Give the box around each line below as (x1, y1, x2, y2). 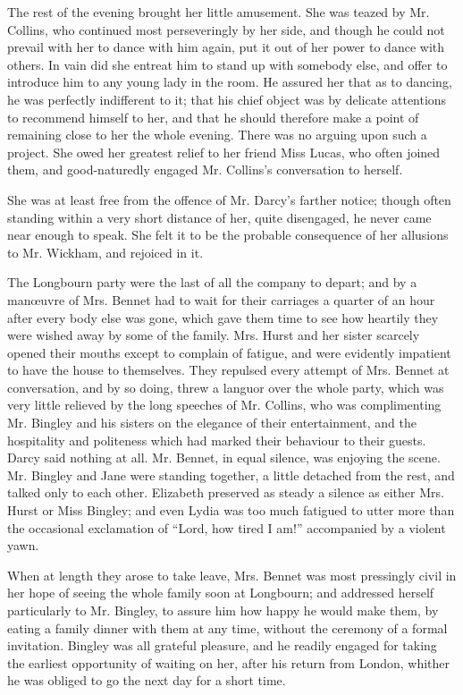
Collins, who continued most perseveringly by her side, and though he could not (7, 20, 445, 38)
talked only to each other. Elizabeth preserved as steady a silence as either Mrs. (7, 483, 444, 502)
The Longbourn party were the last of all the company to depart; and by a (7, 273, 417, 292)
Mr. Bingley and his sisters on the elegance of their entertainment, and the (7, 413, 417, 432)
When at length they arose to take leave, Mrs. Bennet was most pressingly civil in (7, 565, 457, 584)
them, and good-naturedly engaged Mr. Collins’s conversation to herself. (7, 160, 403, 179)
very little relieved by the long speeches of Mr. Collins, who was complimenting (7, 395, 442, 414)
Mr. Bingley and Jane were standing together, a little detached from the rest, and (7, 465, 455, 484)
